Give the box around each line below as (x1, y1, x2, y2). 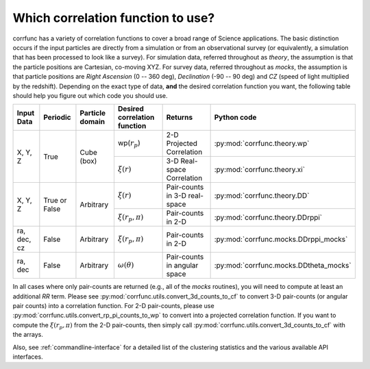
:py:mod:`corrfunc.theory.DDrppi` (214, 213, 323, 222)
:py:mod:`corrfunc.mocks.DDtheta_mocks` (214, 261, 352, 270)
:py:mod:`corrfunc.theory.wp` (214, 139, 310, 149)
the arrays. (12, 331, 44, 339)
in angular (166, 261, 199, 270)
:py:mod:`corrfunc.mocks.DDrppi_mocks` (214, 235, 348, 244)
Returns (166, 113, 193, 123)
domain (79, 117, 106, 127)
